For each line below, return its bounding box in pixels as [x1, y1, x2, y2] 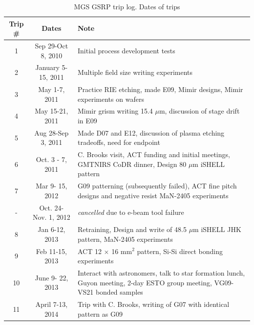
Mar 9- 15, [36, 181, 67, 191]
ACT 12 [77, 246, 102, 256]
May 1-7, [38, 84, 65, 94]
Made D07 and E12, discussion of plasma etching [77, 127, 225, 138]
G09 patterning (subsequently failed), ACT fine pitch [77, 181, 237, 191]
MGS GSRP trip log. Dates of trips [74, 1, 180, 11]
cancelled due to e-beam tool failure [77, 207, 184, 217]
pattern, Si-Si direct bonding [137, 246, 223, 256]
